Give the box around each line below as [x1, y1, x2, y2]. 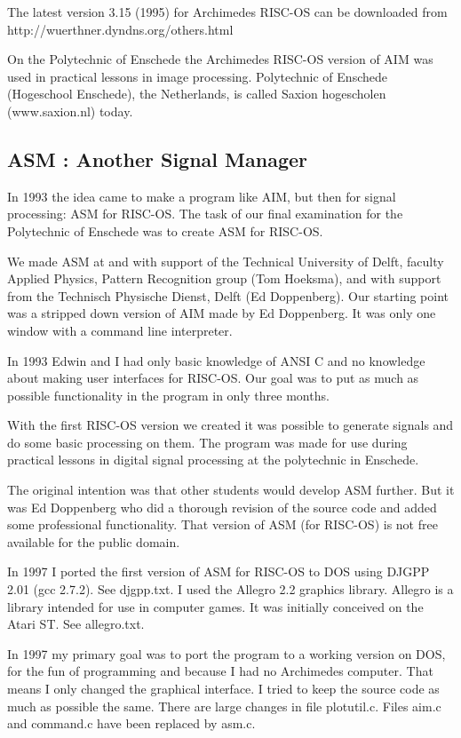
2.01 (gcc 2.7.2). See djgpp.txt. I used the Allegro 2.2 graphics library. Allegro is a [7, 580, 454, 599]
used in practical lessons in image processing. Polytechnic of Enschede [7, 67, 387, 85]
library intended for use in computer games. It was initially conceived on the [7, 597, 424, 615]
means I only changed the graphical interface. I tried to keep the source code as [7, 679, 440, 698]
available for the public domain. [7, 532, 180, 551]
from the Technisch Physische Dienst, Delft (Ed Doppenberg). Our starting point [7, 286, 449, 305]
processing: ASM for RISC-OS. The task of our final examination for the [7, 204, 403, 223]
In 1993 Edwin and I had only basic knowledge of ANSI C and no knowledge [7, 351, 425, 369]
